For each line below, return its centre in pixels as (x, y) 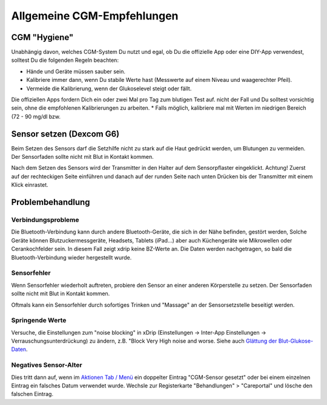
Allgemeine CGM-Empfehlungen (95, 16)
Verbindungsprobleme (45, 220)
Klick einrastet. (30, 185)
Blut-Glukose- (296, 341)
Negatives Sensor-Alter (47, 365)
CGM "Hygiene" (42, 37)
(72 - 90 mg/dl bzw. (36, 116)
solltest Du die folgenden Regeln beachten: (65, 60)
